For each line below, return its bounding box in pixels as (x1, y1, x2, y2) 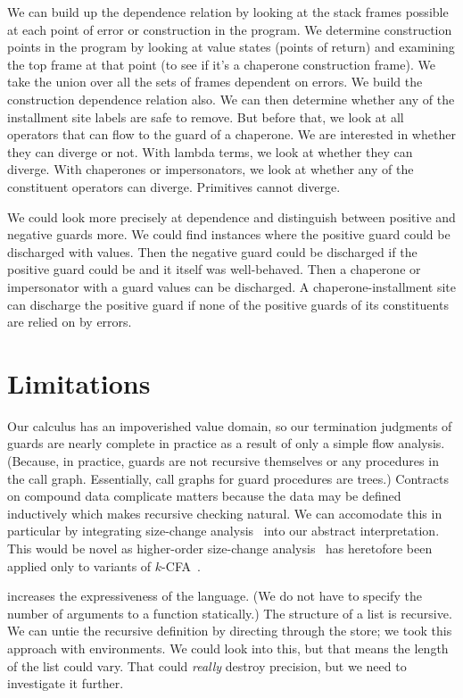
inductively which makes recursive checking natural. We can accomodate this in (7, 503, 442, 522)
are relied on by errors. (7, 312, 132, 331)
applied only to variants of (7, 556, 152, 575)
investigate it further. (7, 674, 124, 693)
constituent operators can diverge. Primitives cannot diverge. (7, 177, 341, 195)
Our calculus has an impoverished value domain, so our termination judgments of (7, 416, 452, 435)
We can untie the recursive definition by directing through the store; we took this (7, 621, 452, 640)
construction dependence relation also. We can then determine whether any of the (7, 89, 455, 108)
